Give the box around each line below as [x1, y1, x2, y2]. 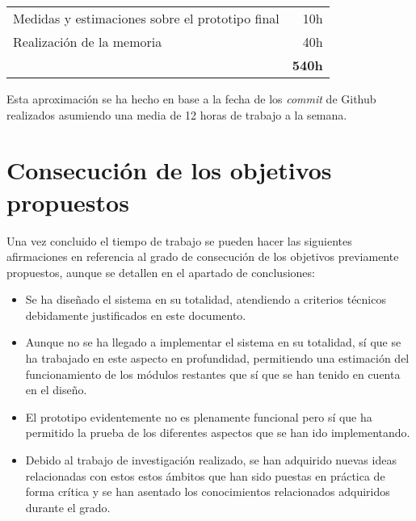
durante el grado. [25, 498, 111, 515]
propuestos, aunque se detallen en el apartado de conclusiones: [6, 263, 315, 280]
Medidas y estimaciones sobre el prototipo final [13, 9, 279, 27]
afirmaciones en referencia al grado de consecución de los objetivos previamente [6, 248, 399, 265]
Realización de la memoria [13, 32, 162, 51]
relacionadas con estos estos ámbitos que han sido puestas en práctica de [25, 467, 385, 484]
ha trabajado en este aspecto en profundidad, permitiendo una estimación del [25, 350, 410, 367]
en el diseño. [25, 381, 87, 398]
